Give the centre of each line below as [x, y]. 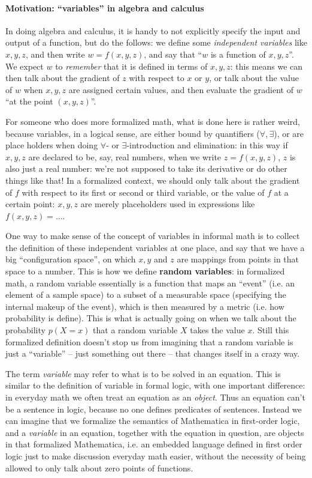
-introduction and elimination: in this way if [207, 145]
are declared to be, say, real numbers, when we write [125, 156]
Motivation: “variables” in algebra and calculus [105, 8]
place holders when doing [52, 145]
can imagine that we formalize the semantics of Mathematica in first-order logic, [153, 421]
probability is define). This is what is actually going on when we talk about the [151, 318]
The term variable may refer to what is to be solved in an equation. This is [143, 373]
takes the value [217, 330]
